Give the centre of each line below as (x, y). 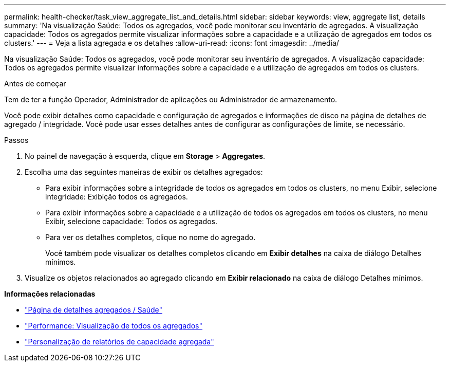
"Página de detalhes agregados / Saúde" (93, 310)
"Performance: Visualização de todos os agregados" (114, 326)
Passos (16, 140)
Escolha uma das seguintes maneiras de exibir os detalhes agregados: (144, 172)
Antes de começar (35, 84)
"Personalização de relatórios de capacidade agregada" (119, 342)
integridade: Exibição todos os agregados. (117, 197)
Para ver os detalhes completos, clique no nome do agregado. (151, 237)
